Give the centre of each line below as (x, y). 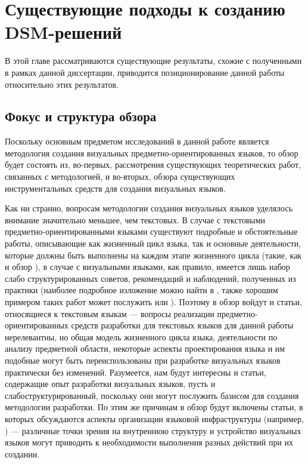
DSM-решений (63, 32)
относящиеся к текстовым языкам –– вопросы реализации (110, 313)
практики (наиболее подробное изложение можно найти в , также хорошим (141, 290)
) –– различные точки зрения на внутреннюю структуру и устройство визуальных (153, 430)
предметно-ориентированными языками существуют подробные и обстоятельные (151, 231)
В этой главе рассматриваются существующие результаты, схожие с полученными (153, 61)
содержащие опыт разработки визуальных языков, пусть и (110, 384)
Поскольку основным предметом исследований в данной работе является (137, 141)
